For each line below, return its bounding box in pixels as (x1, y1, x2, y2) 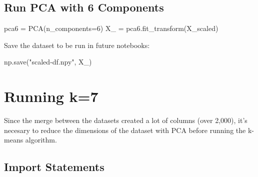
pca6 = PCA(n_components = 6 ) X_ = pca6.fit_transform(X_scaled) (4, 23, 218, 33)
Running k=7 (4, 86, 98, 106)
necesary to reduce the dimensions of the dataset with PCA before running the (4, 124, 246, 135)
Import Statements (4, 159, 104, 174)
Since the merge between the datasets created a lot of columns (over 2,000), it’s (4, 115, 247, 125)
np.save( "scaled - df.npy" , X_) (4, 56, 92, 67)
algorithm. (25, 134, 57, 145)
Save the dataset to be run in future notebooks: (4, 39, 150, 50)
